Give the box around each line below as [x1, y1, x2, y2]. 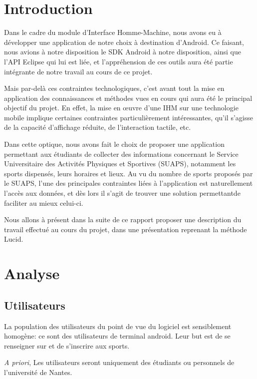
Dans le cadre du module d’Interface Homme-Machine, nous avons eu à [4, 27, 222, 37]
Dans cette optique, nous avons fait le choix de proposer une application [4, 139, 225, 149]
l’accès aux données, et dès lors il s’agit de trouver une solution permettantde [4, 188, 241, 198]
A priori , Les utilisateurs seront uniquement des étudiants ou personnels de [4, 357, 235, 368]
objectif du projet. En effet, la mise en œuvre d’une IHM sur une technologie [4, 102, 239, 113]
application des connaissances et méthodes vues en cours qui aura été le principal [4, 92, 253, 103]
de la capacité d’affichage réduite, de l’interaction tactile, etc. [4, 122, 191, 132]
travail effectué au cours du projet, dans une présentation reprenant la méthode [4, 224, 247, 234]
